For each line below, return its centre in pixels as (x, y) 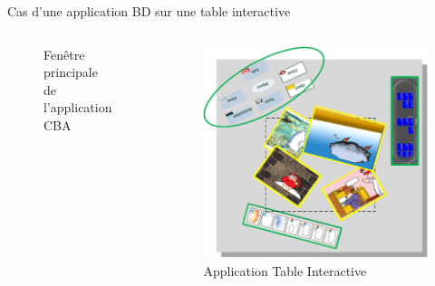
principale (71, 72)
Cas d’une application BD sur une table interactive (149, 11)
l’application (78, 107)
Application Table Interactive (285, 270)
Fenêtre (64, 54)
